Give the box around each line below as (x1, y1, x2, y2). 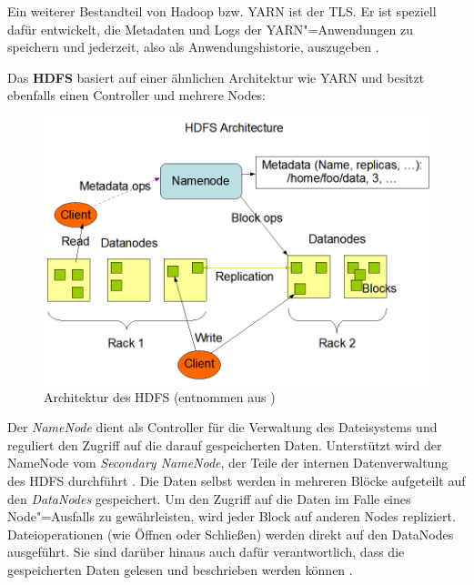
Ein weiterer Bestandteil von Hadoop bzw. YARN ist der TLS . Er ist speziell (7, 2, 437, 20)
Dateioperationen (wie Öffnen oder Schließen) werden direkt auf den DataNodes (7, 524, 454, 543)
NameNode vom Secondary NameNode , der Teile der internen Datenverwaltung (7, 453, 449, 472)
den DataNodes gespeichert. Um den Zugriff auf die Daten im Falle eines (7, 489, 411, 508)
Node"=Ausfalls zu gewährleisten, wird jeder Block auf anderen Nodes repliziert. (7, 507, 456, 526)
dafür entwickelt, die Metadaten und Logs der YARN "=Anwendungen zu (7, 19, 414, 38)
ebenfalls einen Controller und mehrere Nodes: (7, 86, 266, 105)
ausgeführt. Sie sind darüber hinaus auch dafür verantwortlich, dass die (7, 542, 405, 561)
